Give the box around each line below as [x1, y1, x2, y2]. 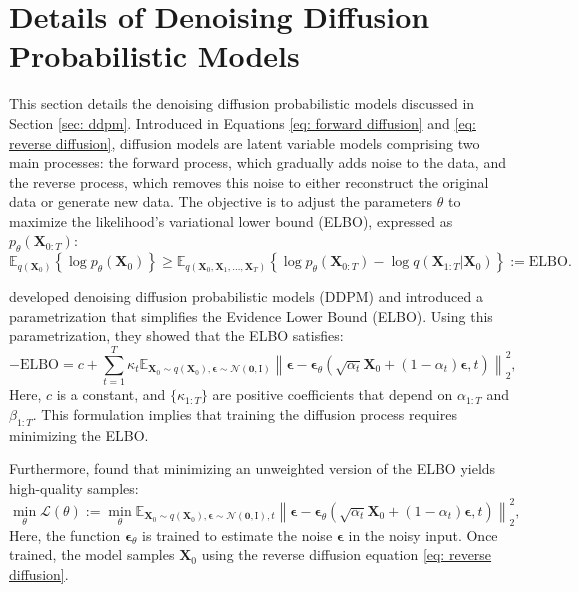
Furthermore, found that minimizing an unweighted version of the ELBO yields [9, 458, 496, 479]
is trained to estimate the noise [142, 524, 333, 545]
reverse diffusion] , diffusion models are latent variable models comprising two [9, 132, 480, 153]
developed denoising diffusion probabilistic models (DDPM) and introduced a [9, 286, 483, 307]
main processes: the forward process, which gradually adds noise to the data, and [9, 152, 506, 173]
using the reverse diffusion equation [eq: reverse [201, 544, 492, 565]
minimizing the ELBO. [9, 424, 149, 445]
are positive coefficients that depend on [212, 384, 453, 405]
